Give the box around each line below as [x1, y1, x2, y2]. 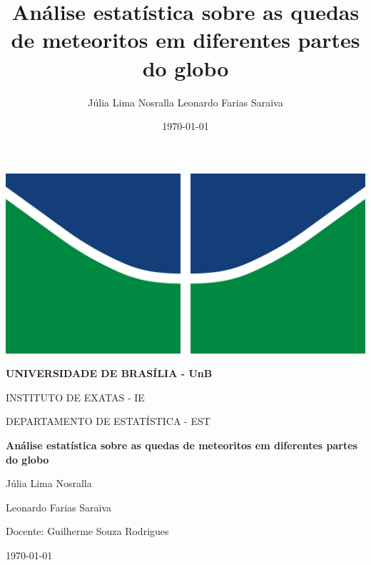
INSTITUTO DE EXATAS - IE [6, 389, 145, 404]
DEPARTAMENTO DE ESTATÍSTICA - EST [6, 414, 210, 429]
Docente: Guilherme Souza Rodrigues [6, 524, 169, 539]
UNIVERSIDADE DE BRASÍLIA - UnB [6, 366, 213, 381]
